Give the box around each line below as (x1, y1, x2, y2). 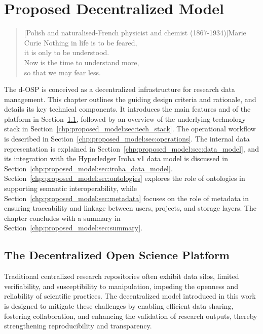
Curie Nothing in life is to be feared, (24, 37, 137, 47)
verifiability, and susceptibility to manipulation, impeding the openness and (4, 280, 239, 291)
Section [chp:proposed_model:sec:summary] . (4, 222, 142, 233)
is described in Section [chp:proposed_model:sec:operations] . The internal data (4, 133, 250, 144)
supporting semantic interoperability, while (4, 183, 137, 194)
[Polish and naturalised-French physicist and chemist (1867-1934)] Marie (24, 27, 246, 38)
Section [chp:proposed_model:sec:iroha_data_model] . (4, 163, 173, 173)
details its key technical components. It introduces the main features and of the (4, 104, 251, 114)
